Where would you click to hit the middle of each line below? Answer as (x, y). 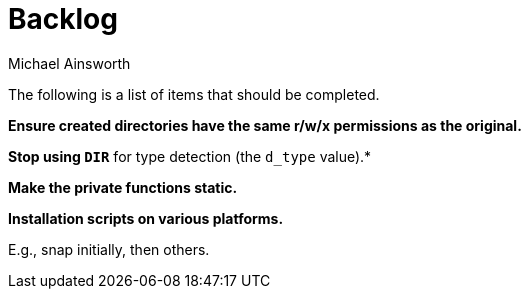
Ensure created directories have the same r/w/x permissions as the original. (265, 125)
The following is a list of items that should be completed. (194, 94)
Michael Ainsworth (69, 63)
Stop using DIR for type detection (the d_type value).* (190, 156)
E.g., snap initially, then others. (109, 249)
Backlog (63, 19)
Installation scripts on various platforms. (146, 218)
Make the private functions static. (123, 187)
